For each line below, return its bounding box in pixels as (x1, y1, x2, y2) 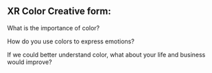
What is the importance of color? (7, 23, 100, 32)
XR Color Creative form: (7, 6, 112, 17)
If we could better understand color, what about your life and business (7, 50, 206, 59)
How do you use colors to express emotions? (7, 37, 135, 45)
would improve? (7, 58, 53, 66)
